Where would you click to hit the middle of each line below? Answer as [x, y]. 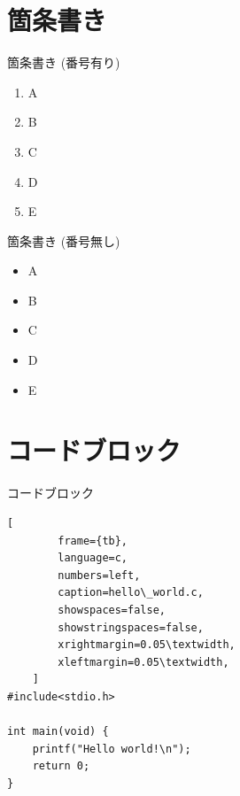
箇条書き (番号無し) [64, 240]
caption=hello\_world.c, [131, 593]
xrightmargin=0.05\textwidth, [147, 645]
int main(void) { [58, 732]
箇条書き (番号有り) [64, 62]
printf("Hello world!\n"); [112, 749]
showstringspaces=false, [131, 627]
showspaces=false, [112, 610]
